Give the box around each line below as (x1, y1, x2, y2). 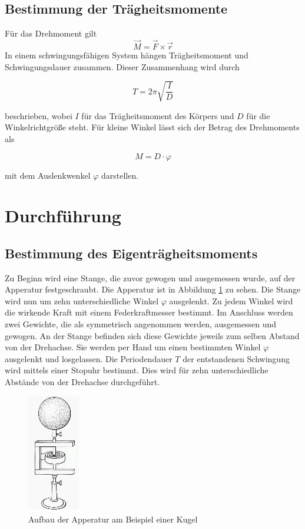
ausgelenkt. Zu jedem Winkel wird (169, 294, 293, 307)
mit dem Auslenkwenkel (5, 169, 91, 181)
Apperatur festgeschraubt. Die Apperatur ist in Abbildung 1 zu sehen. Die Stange (5, 283, 301, 295)
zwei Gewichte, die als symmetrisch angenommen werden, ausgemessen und (5, 318, 276, 330)
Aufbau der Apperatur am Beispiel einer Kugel (28, 513, 198, 525)
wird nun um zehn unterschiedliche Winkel (5, 294, 159, 307)
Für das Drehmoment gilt (5, 27, 97, 40)
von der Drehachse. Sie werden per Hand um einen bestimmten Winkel (5, 341, 261, 353)
